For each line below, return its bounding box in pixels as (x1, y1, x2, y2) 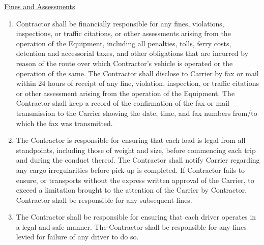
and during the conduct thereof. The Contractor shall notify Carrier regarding (16, 155, 260, 165)
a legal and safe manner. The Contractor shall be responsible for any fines (16, 221, 247, 232)
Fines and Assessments (4, 1, 75, 11)
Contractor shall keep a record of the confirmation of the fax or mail (16, 98, 229, 108)
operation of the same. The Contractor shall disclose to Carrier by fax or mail (16, 68, 259, 78)
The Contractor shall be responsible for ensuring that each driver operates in (16, 211, 256, 222)
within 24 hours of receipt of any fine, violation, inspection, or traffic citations (16, 78, 259, 88)
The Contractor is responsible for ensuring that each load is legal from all (16, 135, 246, 145)
